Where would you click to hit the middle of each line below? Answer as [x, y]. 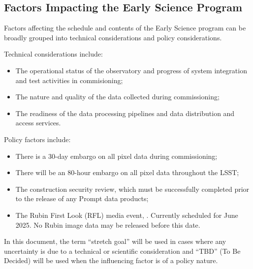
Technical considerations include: [53, 54]
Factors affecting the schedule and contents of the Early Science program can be [125, 28]
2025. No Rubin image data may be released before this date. [108, 224]
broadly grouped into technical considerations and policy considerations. [113, 37]
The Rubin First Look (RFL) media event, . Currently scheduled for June [127, 215]
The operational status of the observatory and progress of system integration [131, 70]
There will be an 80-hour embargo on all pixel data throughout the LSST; [127, 172]
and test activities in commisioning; [69, 80]
